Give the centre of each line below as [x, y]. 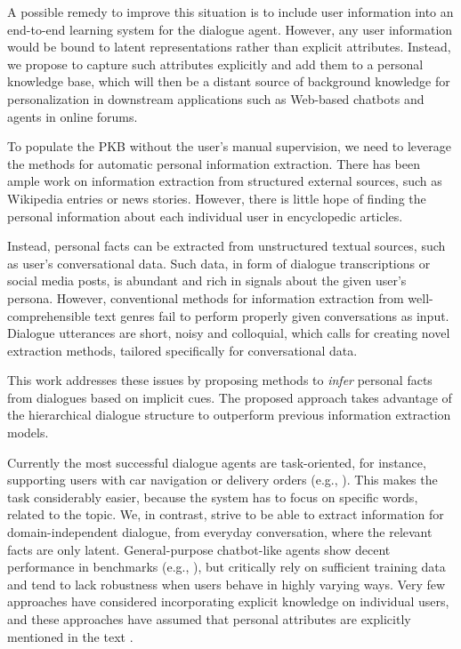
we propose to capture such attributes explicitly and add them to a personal [215, 64]
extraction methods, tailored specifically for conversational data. [182, 350]
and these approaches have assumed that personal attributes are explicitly [209, 619]
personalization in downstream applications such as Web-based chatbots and [216, 98]
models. [28, 433]
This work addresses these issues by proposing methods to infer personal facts [220, 380]
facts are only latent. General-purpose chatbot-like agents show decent [199, 549]
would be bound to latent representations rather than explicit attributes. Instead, [229, 47]
